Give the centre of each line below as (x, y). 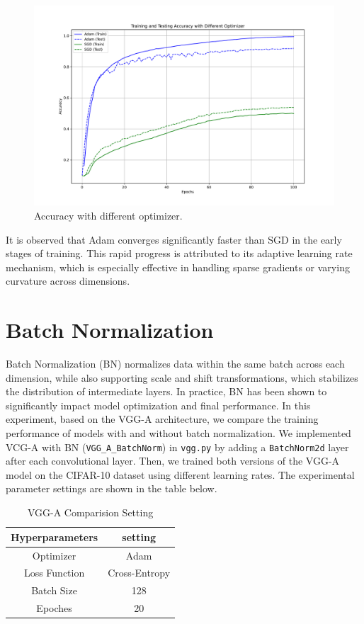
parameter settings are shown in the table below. (112, 488)
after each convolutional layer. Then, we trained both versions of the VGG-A (173, 461)
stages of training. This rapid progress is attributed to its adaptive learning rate (179, 253)
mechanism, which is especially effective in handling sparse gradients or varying (178, 267)
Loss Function (54, 573)
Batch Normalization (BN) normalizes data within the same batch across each (175, 364)
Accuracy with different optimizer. (108, 215)
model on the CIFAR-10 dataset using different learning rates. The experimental (180, 474)
